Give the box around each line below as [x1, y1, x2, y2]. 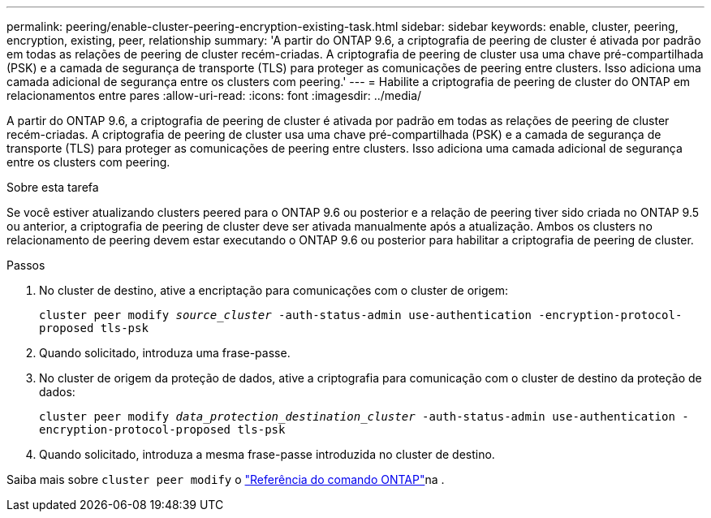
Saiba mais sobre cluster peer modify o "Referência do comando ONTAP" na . [6, 473, 445, 486]
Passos [6, 258, 45, 272]
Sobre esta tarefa [6, 180, 99, 194]
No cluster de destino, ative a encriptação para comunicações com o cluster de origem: [39, 283, 508, 297]
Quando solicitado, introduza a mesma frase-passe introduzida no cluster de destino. [39, 447, 495, 461]
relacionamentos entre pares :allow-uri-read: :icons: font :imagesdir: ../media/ [6, 88, 422, 102]
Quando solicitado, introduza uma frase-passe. [39, 346, 291, 360]
